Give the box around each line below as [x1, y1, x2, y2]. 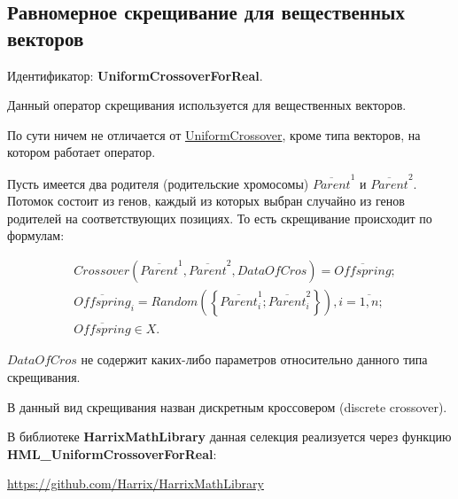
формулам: [7, 226, 65, 245]
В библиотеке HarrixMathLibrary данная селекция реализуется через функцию [7, 427, 452, 446]
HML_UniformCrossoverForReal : [7, 444, 217, 463]
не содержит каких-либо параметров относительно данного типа [81, 350, 428, 369]
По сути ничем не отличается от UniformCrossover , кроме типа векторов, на [7, 125, 421, 144]
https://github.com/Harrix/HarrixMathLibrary [7, 474, 264, 493]
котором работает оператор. [7, 143, 156, 161]
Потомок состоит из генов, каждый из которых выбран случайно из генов [7, 191, 405, 210]
